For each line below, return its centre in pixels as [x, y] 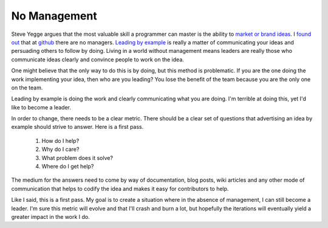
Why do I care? [60, 150]
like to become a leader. [41, 107]
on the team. [27, 88]
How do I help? [60, 140]
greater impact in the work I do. [51, 216]
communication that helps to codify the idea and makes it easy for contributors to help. [120, 188]
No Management [54, 16]
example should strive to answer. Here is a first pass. [77, 127]
